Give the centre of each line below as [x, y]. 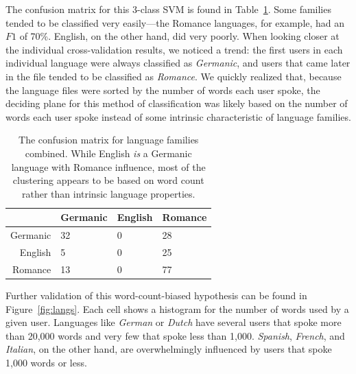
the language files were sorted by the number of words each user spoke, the [163, 90]
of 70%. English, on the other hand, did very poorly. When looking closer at [179, 36]
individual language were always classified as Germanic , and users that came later [178, 63]
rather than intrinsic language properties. [109, 193]
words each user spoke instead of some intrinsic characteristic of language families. [178, 116]
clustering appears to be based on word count [108, 180]
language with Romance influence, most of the [108, 166]
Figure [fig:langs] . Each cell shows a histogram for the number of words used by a [177, 308]
